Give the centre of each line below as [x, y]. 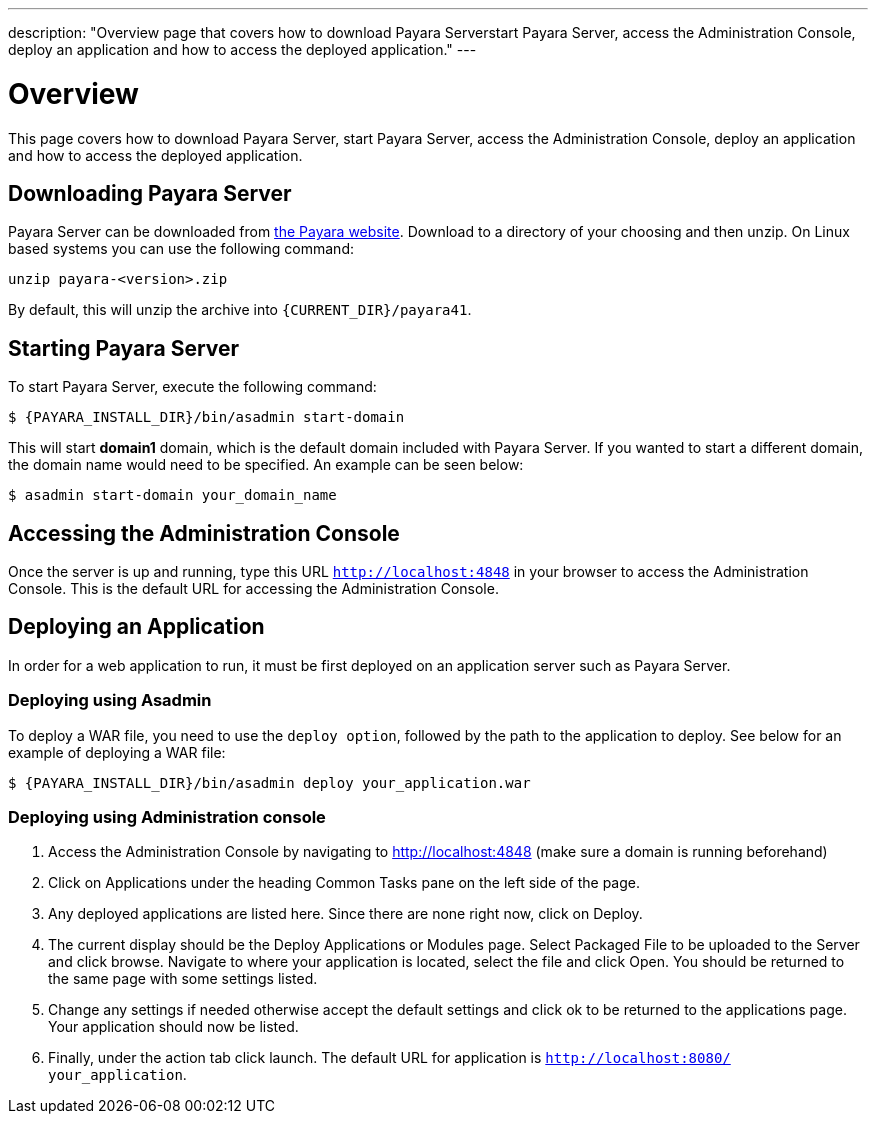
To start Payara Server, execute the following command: [192, 387]
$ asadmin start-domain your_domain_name [172, 495]
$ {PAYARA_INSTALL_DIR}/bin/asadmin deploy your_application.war [269, 782]
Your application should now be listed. [173, 1027]
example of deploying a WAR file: [117, 752]
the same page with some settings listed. [183, 979]
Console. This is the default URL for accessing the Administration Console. [253, 589]
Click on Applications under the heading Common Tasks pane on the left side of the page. [344, 883]
